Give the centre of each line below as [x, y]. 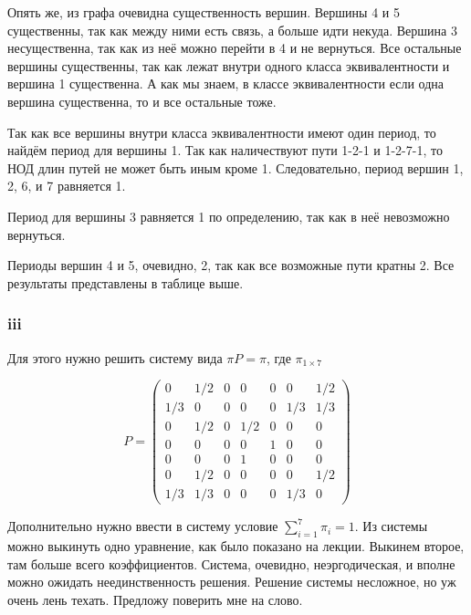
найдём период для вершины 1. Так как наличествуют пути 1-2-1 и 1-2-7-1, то [225, 150]
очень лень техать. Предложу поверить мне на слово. [155, 599]
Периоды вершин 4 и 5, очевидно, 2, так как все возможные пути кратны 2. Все [231, 265]
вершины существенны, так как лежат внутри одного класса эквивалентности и [229, 65]
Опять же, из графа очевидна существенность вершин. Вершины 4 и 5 [204, 12]
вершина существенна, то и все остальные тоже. [142, 101]
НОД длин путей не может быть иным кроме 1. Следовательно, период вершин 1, [235, 167]
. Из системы [391, 526]
